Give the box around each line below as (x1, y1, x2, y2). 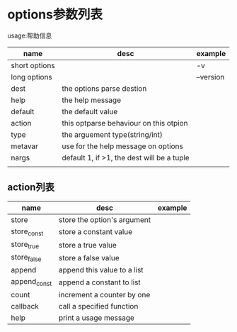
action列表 (7, 182, 54, 194)
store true (11, 239, 40, 250)
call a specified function (59, 301, 139, 311)
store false (11, 253, 42, 263)
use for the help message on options (62, 141, 184, 151)
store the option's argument (59, 214, 151, 224)
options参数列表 (7, 6, 103, 23)
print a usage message (59, 313, 134, 323)
